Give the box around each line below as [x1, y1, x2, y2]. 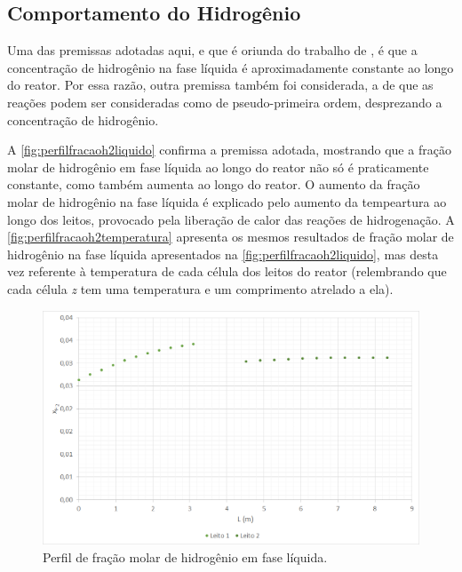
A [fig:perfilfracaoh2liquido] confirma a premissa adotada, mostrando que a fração [7, 140, 451, 159]
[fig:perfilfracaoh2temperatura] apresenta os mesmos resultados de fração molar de [7, 227, 454, 246]
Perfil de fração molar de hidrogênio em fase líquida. [43, 547, 328, 566]
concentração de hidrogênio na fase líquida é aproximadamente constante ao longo [7, 58, 454, 76]
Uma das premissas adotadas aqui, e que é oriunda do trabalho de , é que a [7, 41, 418, 60]
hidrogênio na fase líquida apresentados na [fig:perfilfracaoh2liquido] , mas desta [7, 244, 439, 263]
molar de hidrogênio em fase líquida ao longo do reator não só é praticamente [7, 157, 429, 176]
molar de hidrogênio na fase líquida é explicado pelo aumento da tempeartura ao [7, 192, 447, 211]
